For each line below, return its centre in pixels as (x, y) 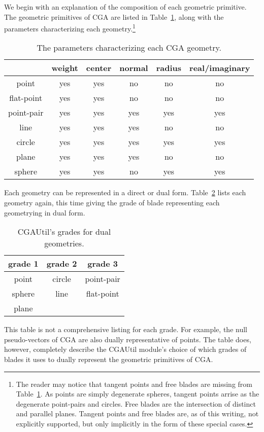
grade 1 (23, 264)
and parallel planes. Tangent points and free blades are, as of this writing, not (137, 413)
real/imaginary (220, 68)
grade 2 (62, 264)
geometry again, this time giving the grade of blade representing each (112, 203)
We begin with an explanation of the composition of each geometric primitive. (125, 7)
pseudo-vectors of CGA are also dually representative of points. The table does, (128, 339)
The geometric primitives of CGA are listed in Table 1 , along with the (114, 16)
